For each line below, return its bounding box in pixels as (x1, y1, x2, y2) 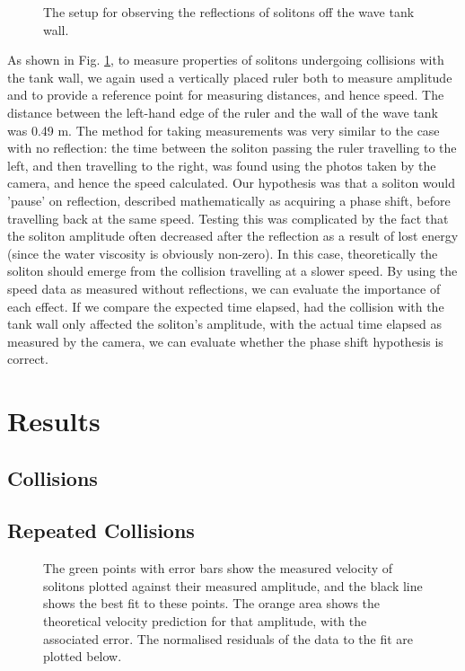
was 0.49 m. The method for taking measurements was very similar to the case (7, 120, 440, 139)
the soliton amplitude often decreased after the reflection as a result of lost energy (7, 226, 459, 245)
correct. (7, 349, 48, 368)
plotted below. (43, 647, 122, 666)
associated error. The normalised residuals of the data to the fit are (43, 629, 414, 648)
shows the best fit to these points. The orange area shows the (43, 594, 381, 613)
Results (7, 402, 101, 439)
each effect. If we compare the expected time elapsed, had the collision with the (7, 296, 444, 315)
